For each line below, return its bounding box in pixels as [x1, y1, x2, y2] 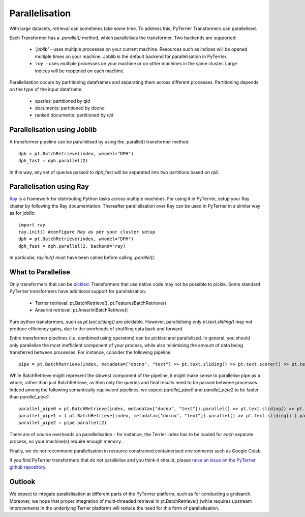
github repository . [9, 464, 47, 470]
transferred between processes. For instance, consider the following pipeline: [9, 349, 172, 356]
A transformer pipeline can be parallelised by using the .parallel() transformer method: [9, 139, 190, 145]
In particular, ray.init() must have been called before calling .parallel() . [9, 254, 156, 261]
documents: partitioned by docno [35, 105, 105, 111]
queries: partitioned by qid [35, 98, 90, 104]
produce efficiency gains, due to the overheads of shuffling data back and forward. [9, 326, 184, 332]
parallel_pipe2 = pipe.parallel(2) [18, 420, 107, 426]
